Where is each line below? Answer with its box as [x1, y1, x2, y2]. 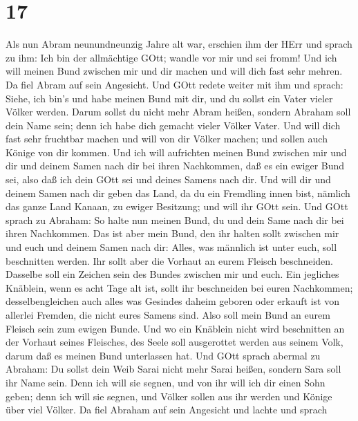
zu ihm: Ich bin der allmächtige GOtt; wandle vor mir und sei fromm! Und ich [6, 50, 337, 64]
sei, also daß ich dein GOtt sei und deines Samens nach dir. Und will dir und [6, 172, 331, 187]
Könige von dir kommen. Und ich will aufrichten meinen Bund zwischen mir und [6, 144, 347, 159]
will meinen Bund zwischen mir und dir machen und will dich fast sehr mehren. [6, 64, 343, 78]
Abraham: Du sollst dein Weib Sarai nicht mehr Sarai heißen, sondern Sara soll [6, 362, 341, 376]
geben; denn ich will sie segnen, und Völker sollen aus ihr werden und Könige [6, 389, 332, 403]
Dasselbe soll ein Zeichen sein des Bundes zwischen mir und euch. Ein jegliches [6, 267, 339, 281]
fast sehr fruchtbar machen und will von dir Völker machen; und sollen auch [6, 131, 328, 146]
